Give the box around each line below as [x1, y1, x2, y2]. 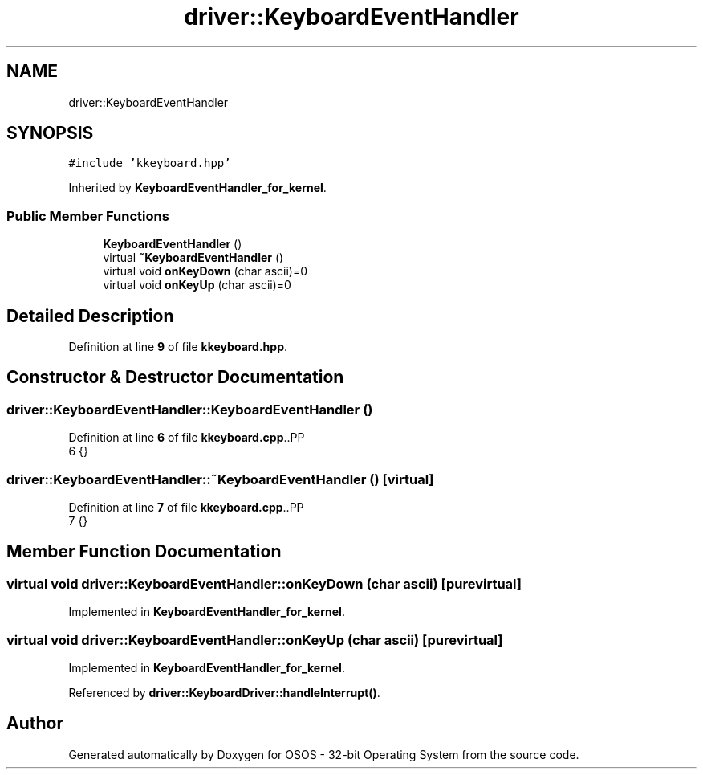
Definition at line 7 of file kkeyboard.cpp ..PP [68, 500, 304, 514]
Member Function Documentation [6, 541, 282, 562]
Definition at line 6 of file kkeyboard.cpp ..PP [68, 430, 305, 445]
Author [6, 713, 63, 734]
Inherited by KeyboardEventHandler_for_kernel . [68, 181, 327, 195]
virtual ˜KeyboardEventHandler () [103, 251, 284, 265]
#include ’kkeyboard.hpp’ [68, 157, 231, 170]
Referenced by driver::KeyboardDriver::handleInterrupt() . [68, 685, 380, 700]
